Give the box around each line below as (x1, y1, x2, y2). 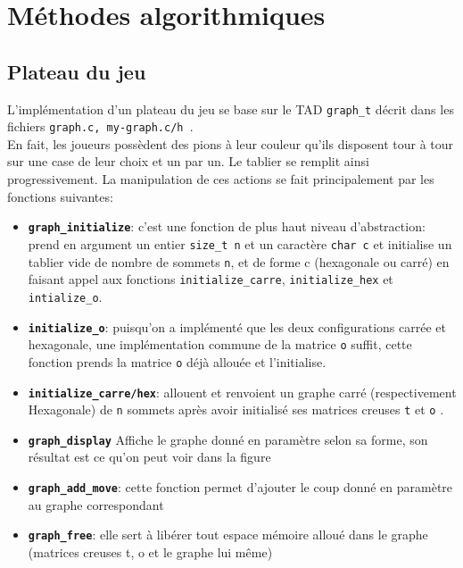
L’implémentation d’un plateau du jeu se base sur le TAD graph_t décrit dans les (7, 99, 454, 118)
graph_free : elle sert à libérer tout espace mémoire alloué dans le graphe (28, 525, 428, 544)
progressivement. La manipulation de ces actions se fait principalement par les (7, 170, 434, 188)
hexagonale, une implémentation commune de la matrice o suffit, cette (28, 335, 412, 354)
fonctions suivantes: (7, 187, 113, 205)
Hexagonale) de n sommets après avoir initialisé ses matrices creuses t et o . (28, 400, 444, 419)
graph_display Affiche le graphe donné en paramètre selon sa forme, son (28, 430, 428, 448)
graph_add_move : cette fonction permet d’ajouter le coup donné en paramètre (28, 478, 453, 497)
